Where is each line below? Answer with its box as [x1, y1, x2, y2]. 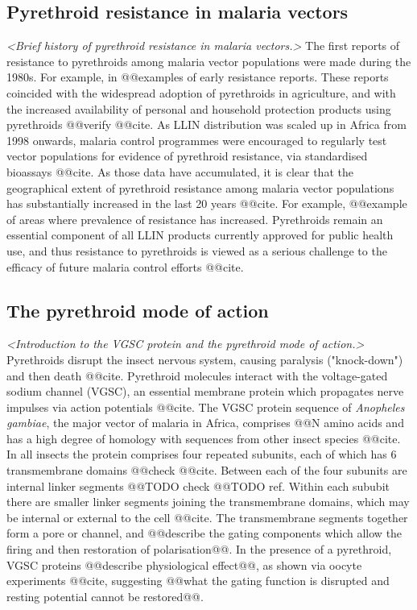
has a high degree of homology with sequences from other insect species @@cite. [6, 429, 401, 446]
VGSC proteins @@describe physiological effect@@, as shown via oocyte [6, 556, 362, 573]
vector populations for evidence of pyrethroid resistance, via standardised [6, 147, 368, 164]
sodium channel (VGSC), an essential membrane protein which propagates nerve [6, 383, 404, 400]
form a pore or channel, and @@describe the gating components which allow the [6, 525, 403, 542]
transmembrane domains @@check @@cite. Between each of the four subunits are [6, 462, 407, 479]
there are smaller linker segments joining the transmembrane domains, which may [6, 493, 410, 510]
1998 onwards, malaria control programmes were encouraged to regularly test [6, 131, 387, 148]
